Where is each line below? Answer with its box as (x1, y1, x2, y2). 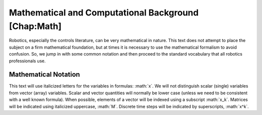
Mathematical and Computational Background (9, 7, 199, 18)
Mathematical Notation (9, 71, 80, 79)
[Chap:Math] (9, 21, 62, 31)
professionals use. (9, 58, 46, 64)
